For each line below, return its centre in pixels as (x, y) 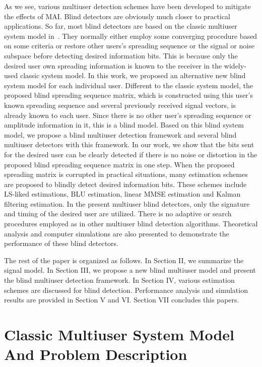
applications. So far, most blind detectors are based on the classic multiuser (121, 26)
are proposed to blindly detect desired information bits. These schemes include (125, 184)
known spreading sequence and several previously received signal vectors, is (120, 105)
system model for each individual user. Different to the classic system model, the (128, 85)
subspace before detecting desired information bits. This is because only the (121, 55)
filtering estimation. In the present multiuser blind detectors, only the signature (127, 203)
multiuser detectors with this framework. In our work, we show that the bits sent (129, 144)
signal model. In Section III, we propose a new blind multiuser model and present (130, 270)
